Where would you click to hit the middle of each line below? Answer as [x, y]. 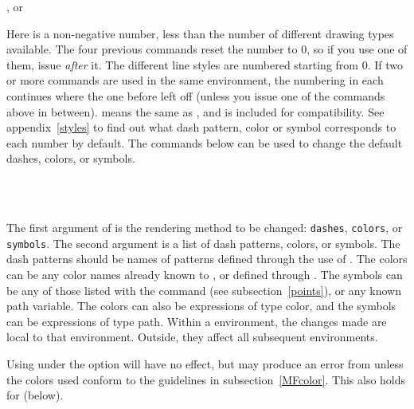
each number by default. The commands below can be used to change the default [205, 142]
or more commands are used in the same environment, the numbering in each [195, 80]
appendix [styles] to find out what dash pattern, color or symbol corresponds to [201, 127]
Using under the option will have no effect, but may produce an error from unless [205, 364]
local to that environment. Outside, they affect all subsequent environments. [192, 337]
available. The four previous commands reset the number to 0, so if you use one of [207, 49]
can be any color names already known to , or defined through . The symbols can [205, 275]
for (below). [35, 395]
